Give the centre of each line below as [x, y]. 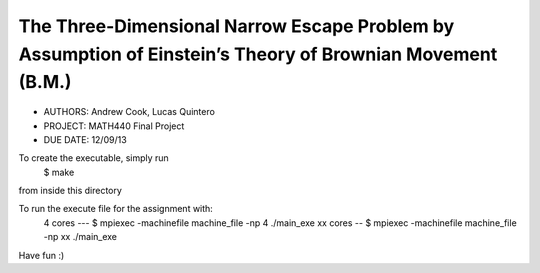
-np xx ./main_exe [80, 237]
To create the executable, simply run [93, 158]
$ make [59, 172]
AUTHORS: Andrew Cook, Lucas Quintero [129, 112]
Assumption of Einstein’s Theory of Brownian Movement [258, 54]
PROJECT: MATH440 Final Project [114, 126]
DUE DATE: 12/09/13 [85, 139]
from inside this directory [70, 191]
